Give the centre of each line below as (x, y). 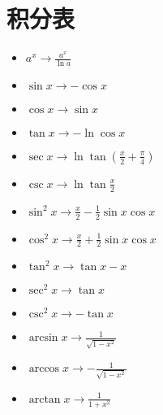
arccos (44, 369)
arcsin (43, 338)
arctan (45, 399)
